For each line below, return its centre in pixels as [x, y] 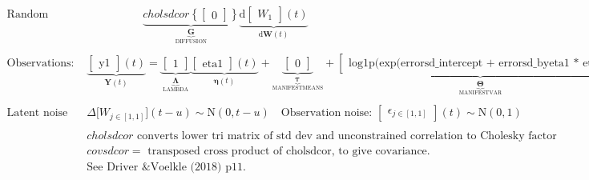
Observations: [40, 63]
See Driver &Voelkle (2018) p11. [166, 168]
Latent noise [37, 113]
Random [28, 15]
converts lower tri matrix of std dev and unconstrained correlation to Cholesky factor [347, 136]
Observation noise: [327, 113]
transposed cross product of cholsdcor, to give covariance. [289, 152]
